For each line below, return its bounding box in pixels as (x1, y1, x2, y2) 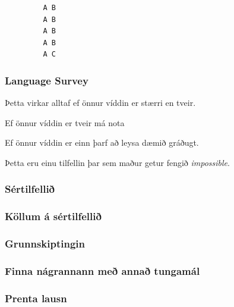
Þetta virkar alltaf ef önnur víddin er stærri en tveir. (5, 96, 196, 109)
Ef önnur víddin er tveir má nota (5, 116, 125, 129)
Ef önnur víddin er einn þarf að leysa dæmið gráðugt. (5, 136, 199, 149)
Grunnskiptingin (5, 236, 85, 251)
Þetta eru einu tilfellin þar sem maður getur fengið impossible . (5, 156, 230, 168)
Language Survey (5, 73, 88, 87)
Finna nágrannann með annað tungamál (5, 264, 200, 278)
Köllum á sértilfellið (5, 209, 102, 224)
